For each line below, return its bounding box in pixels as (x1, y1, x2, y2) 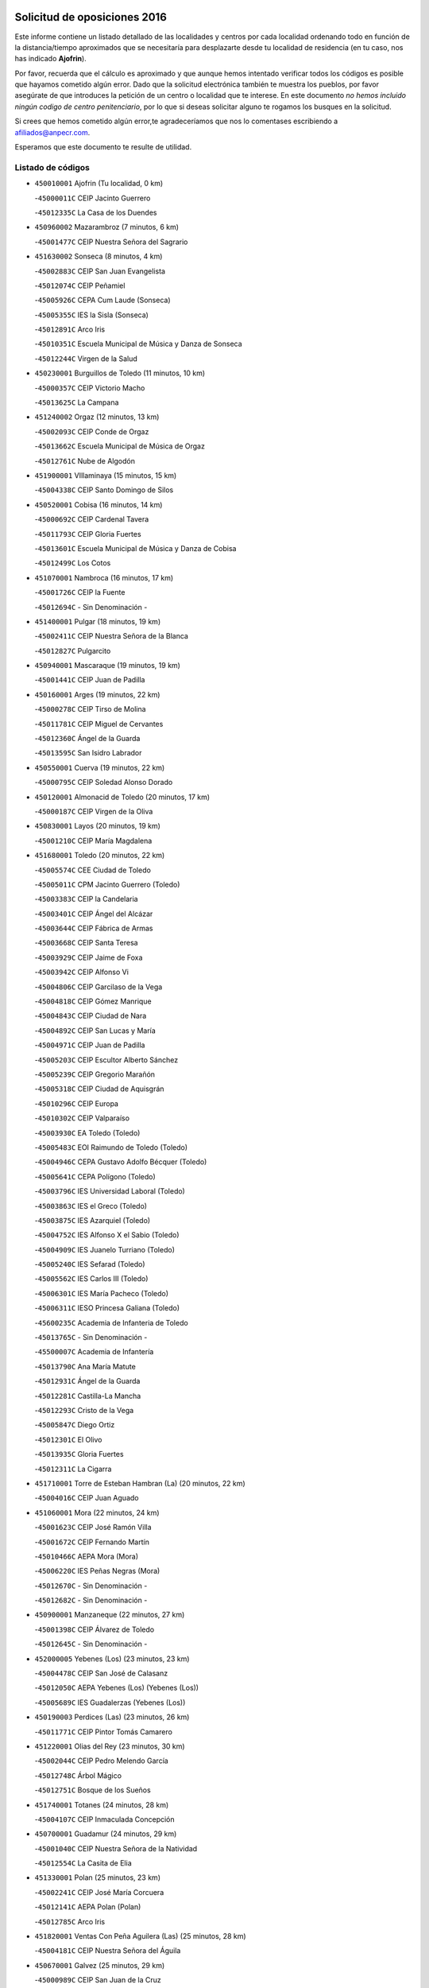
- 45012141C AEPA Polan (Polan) (34, 1902, 141, 1912)
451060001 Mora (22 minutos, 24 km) (34, 1508, 160, 1517)
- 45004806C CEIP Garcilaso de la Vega (34, 982, 163, 992)
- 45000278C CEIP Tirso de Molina (34, 705, 146, 714)
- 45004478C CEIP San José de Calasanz (34, 1668, 168, 1678)
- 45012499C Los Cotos (34, 558, 111, 568)
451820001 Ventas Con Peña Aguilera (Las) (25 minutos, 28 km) (34, 1932, 246, 1941)
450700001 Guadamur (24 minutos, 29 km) (34, 1829, 177, 1839)
